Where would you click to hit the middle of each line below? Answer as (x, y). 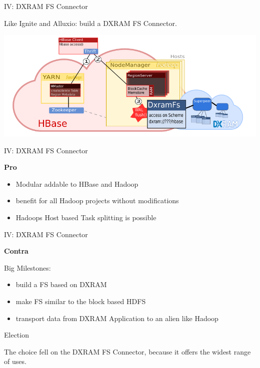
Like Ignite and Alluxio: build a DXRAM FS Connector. (90, 23)
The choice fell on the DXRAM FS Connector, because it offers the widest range (127, 351)
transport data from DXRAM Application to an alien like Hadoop (117, 318)
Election (16, 335)
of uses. (15, 361)
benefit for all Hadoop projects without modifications (97, 200)
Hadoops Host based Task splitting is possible (86, 217)
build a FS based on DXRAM (61, 284)
